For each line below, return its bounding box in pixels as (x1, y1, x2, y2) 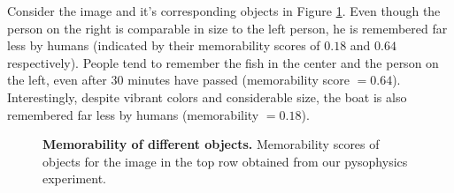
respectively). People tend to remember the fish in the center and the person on (7, 53, 439, 71)
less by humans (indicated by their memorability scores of (7, 36, 320, 55)
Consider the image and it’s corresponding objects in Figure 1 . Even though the (7, 2, 441, 19)
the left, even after (7, 71, 107, 89)
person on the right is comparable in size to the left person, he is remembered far (7, 19, 448, 37)
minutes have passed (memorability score (127, 71, 350, 89)
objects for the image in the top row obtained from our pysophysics (42, 152, 408, 170)
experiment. (42, 169, 106, 188)
